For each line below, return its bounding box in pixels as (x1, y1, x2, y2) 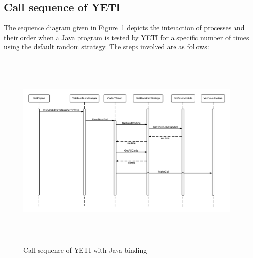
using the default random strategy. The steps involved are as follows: (4, 41, 209, 52)
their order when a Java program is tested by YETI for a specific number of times (4, 32, 249, 42)
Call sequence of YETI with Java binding (23, 244, 147, 255)
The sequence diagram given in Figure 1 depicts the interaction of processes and (4, 22, 245, 33)
